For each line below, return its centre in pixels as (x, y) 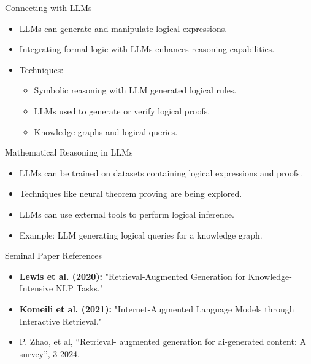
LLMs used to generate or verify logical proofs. (122, 110)
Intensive (36, 288)
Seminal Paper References (54, 255)
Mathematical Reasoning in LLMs (69, 152)
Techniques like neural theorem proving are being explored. (131, 193)
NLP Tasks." (79, 288)
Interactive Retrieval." (61, 321)
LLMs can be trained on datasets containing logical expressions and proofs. (161, 172)
